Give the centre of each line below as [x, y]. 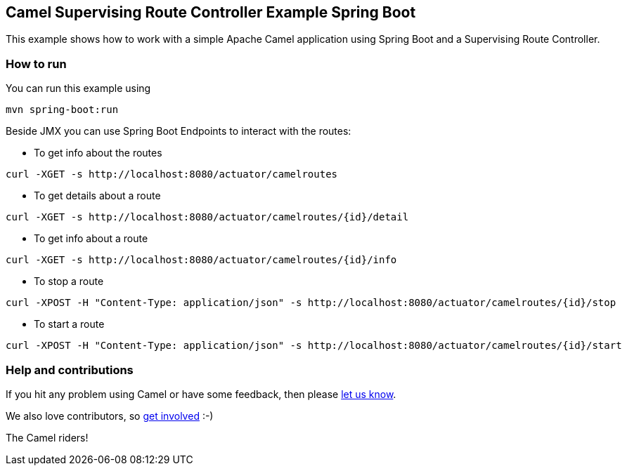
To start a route [69, 324]
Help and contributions [70, 370]
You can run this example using [78, 88]
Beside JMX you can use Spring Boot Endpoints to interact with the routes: [179, 131]
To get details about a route [97, 196]
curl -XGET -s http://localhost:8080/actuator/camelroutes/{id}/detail [207, 217]
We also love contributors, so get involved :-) [110, 416]
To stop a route [69, 281]
